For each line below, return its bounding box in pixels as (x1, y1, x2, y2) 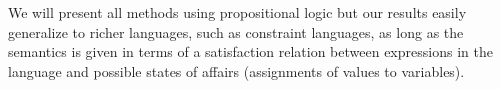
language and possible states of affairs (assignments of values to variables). (8, 60, 465, 81)
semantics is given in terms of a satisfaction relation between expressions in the (8, 41, 493, 62)
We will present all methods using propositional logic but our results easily (8, 2, 467, 22)
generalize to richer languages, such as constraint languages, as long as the (8, 21, 464, 42)
